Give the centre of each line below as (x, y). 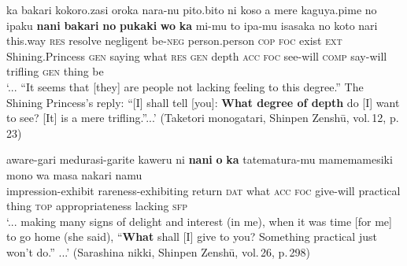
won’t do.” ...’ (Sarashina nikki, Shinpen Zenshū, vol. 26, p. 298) (159, 251)
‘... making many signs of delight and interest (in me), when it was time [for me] (199, 221)
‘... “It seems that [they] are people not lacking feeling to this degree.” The (185, 86)
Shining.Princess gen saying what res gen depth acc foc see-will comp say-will (197, 55)
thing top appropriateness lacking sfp (97, 206)
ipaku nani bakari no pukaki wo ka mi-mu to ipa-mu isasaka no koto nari (192, 25)
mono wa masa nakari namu (74, 174)
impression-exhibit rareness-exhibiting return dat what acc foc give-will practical (203, 190)
